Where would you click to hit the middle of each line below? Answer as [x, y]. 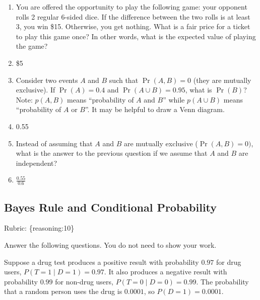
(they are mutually [222, 80]
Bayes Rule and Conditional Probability [111, 207]
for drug [229, 262]
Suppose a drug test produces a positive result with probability [102, 262]
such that [124, 80]
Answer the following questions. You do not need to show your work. [110, 244]
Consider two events [47, 80]
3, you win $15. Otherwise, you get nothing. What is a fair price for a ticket [133, 26]
